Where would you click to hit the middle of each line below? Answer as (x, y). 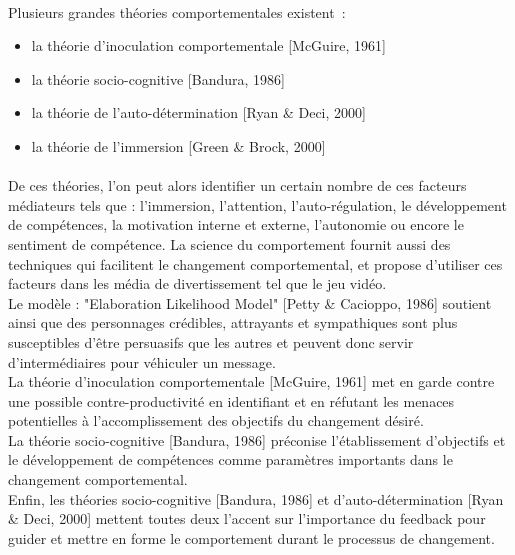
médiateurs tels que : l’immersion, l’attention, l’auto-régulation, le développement (257, 204)
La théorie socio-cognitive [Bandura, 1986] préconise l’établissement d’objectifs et (257, 439)
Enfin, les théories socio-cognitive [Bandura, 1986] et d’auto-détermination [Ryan (256, 498)
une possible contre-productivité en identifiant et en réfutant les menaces (231, 400)
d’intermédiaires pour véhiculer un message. (142, 361)
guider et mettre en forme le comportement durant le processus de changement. (251, 537)
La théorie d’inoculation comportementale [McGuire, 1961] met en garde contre (251, 381)
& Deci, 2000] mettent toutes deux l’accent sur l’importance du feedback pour (247, 518)
